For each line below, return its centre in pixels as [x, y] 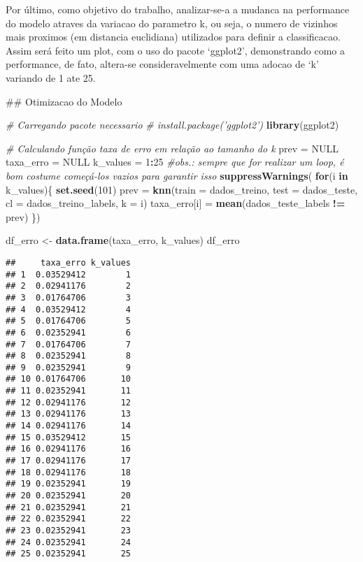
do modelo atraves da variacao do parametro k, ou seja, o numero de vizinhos [172, 23]
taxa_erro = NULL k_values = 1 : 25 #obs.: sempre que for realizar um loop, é [175, 162]
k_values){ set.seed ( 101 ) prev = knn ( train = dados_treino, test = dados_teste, [182, 189]
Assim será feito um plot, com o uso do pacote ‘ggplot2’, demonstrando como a [175, 50]
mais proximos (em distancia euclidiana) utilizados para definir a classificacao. [173, 37]
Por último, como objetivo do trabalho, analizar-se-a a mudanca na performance [178, 9]
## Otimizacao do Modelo [64, 101]
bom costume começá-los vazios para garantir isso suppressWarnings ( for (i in [177, 175]
